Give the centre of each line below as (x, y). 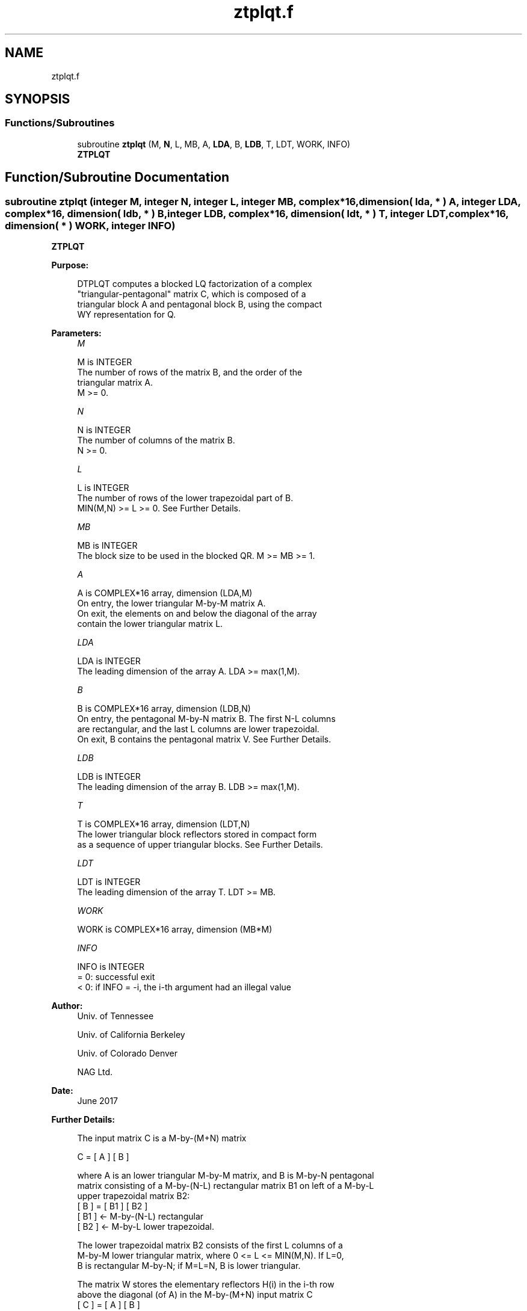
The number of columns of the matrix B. (156, 440)
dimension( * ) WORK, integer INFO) (90, 225)
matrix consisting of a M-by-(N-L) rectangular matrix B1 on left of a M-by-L (226, 1186)
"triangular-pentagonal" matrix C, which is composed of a (192, 294)
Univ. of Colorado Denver (128, 1053)
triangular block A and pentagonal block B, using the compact (200, 304)
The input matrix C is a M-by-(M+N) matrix (162, 1138)
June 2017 (98, 1101)
